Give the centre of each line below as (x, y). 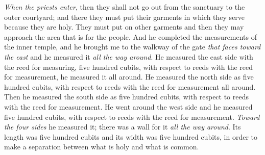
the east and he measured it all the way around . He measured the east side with (129, 56)
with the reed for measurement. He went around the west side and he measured (128, 106)
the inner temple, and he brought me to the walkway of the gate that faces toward (132, 47)
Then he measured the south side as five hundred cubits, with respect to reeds (126, 97)
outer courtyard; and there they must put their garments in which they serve (125, 17)
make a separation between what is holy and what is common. (102, 147)
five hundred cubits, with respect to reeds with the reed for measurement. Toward (132, 117)
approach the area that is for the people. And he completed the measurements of (131, 36)
